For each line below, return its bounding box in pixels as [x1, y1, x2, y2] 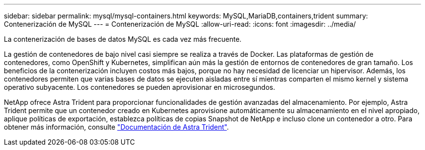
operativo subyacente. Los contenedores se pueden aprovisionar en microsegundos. [4, 83, 275, 91]
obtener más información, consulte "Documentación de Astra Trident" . [4, 123, 229, 131]
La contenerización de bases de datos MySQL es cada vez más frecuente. [4, 35, 242, 43]
